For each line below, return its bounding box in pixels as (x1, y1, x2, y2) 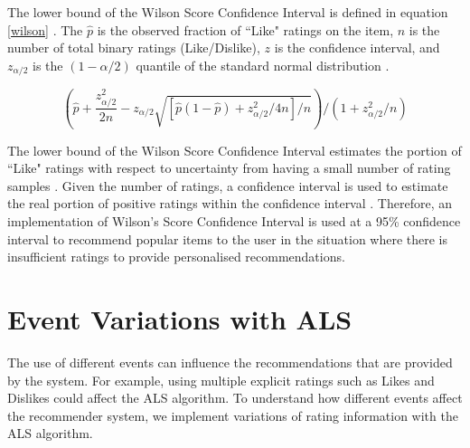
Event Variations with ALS (7, 300, 352, 337)
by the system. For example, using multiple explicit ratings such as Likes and (7, 370, 435, 389)
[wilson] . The (7, 20, 83, 39)
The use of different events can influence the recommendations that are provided (7, 352, 453, 371)
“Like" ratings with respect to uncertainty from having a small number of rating (7, 158, 451, 177)
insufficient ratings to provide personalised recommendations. (7, 247, 345, 266)
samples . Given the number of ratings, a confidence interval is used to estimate (7, 176, 448, 195)
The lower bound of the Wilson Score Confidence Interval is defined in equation (7, 3, 448, 21)
